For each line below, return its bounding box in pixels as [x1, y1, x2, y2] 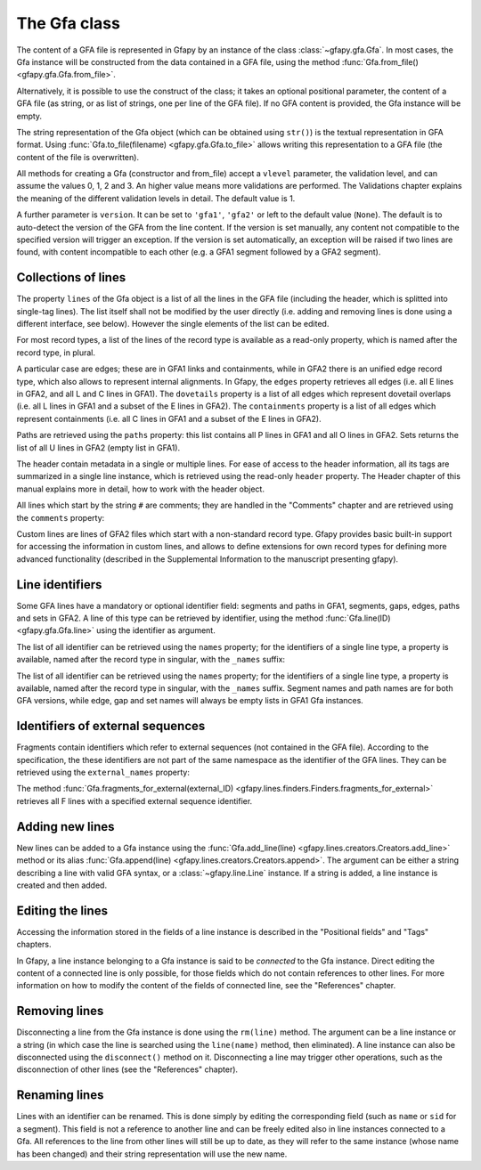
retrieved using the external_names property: [16, 767, 191, 778]
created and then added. [16, 880, 107, 890]
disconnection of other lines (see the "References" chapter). [16, 1064, 239, 1075]
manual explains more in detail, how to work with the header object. [16, 483, 265, 494]
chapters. [16, 939, 53, 950]
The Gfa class [16, 13, 120, 33]
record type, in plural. [16, 347, 95, 358]
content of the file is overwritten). [16, 151, 140, 162]
